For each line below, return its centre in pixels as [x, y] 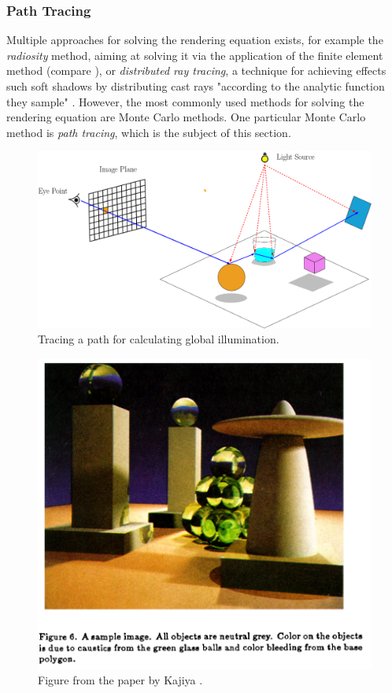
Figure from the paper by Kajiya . [120, 680]
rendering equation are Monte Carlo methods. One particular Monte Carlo [186, 117]
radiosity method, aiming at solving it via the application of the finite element [195, 55]
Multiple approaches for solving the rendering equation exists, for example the [195, 40]
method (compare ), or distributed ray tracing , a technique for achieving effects [196, 70]
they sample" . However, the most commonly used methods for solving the [185, 101]
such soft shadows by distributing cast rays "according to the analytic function [196, 86]
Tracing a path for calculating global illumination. [159, 339]
